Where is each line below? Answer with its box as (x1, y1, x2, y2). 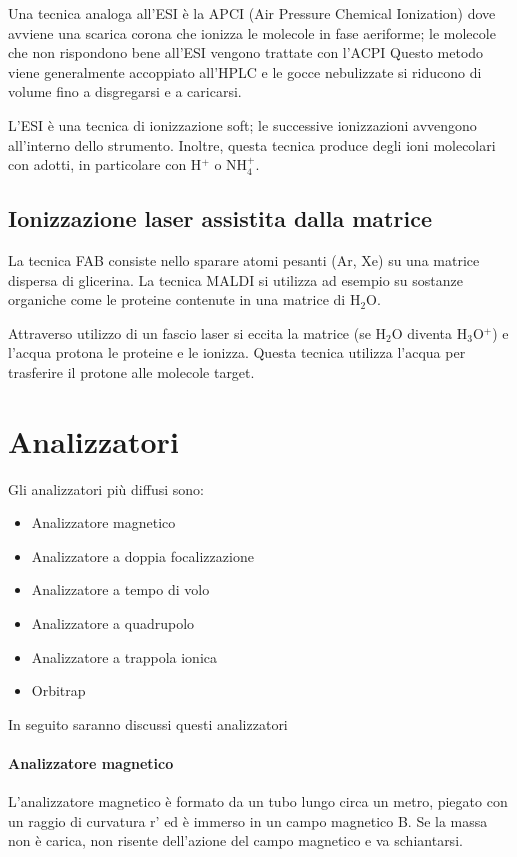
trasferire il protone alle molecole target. (8, 361, 255, 382)
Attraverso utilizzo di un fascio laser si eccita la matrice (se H (8, 322, 387, 343)
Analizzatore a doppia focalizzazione (31, 545, 254, 566)
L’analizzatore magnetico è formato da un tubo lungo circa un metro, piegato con (8, 791, 508, 812)
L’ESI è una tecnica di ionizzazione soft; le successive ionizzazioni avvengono (8, 114, 477, 135)
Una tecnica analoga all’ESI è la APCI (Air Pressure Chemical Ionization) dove (8, 3, 496, 23)
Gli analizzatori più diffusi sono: (8, 478, 204, 499)
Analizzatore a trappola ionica (31, 646, 218, 667)
